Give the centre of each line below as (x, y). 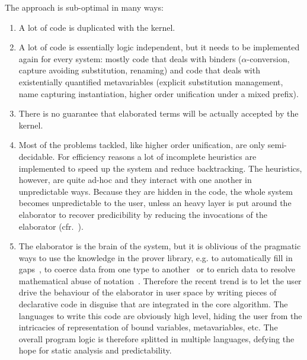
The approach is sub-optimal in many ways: (84, 7)
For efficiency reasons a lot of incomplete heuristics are (157, 156)
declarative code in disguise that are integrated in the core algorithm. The (153, 304)
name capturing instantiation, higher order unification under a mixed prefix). (159, 93)
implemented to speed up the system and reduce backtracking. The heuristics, (160, 168)
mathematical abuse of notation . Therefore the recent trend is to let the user (160, 280)
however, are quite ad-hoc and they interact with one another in (135, 180)
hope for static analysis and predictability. (95, 350)
